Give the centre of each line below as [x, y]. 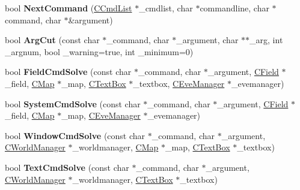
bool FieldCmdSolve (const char [68, 72]
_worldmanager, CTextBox [123, 179]
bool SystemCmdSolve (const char [73, 103]
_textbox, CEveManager [179, 83]
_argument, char [207, 40]
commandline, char [234, 8]
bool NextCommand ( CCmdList [69, 8]
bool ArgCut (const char [52, 40]
